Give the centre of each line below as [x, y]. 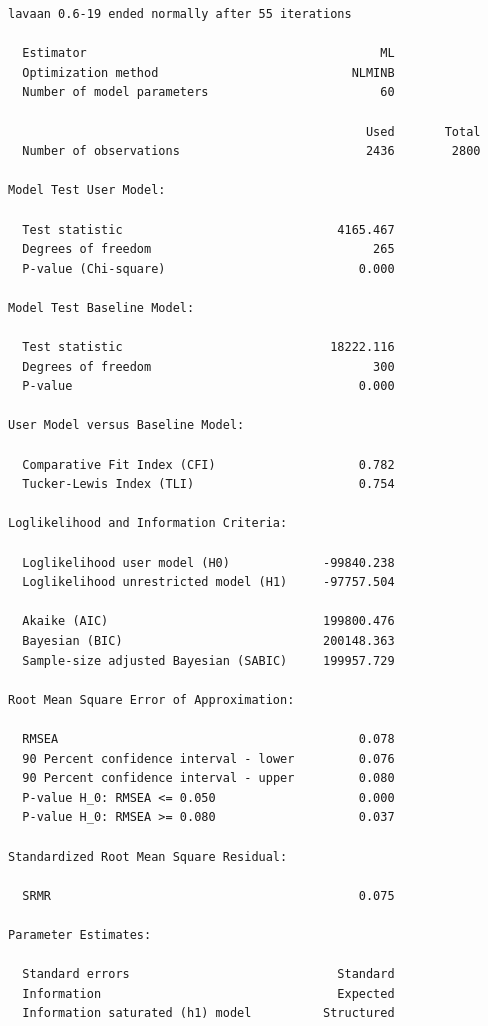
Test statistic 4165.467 [208, 229]
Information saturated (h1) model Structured [208, 1013]
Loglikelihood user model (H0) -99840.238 [208, 562]
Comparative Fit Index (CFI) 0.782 [208, 464]
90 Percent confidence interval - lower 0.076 [208, 758]
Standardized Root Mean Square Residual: [148, 856]
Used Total [423, 131]
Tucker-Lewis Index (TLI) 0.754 [208, 484]
